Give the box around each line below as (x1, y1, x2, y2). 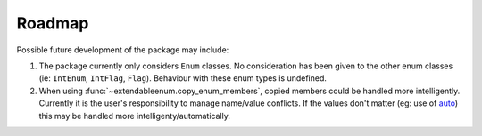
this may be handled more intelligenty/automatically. (38, 110, 231, 121)
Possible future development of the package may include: (16, 44, 229, 55)
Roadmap (16, 13, 89, 33)
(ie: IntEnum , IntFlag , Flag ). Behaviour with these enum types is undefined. (38, 73, 328, 84)
